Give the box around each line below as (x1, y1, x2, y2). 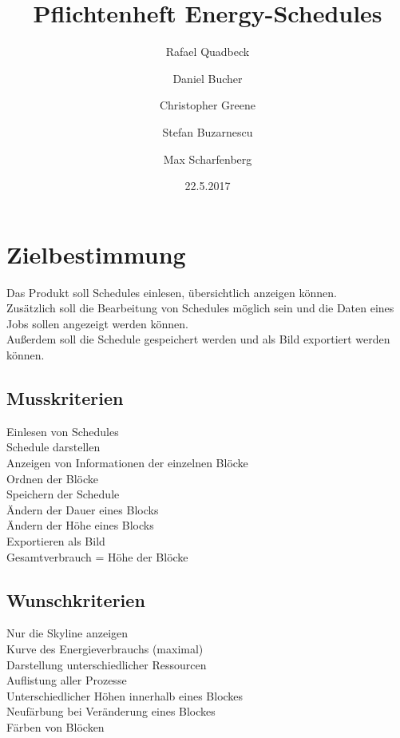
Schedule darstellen (6, 438, 101, 455)
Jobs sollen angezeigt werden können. (6, 315, 188, 331)
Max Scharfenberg (163, 150, 252, 167)
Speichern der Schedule (6, 486, 120, 502)
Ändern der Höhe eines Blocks (6, 517, 154, 534)
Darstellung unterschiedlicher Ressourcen (6, 656, 207, 673)
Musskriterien (6, 385, 124, 410)
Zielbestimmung (6, 237, 186, 270)
